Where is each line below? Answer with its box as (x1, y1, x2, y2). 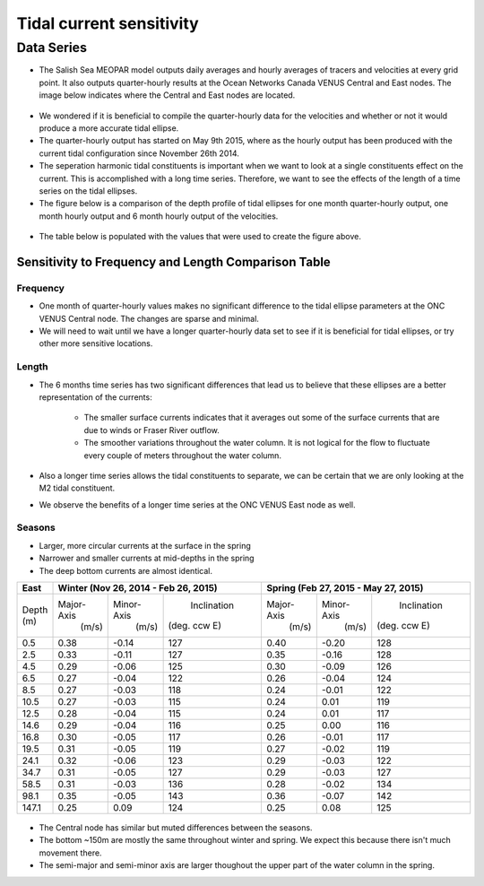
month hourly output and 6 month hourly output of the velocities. (39, 211, 279, 221)
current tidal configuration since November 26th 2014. (39, 148, 239, 159)
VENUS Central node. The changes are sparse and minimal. (39, 313, 260, 324)
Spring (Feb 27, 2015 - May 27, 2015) (266, 581, 424, 594)
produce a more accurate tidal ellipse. (39, 122, 179, 134)
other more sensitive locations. (39, 338, 153, 349)
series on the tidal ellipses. (39, 185, 138, 196)
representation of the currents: (39, 391, 152, 403)
